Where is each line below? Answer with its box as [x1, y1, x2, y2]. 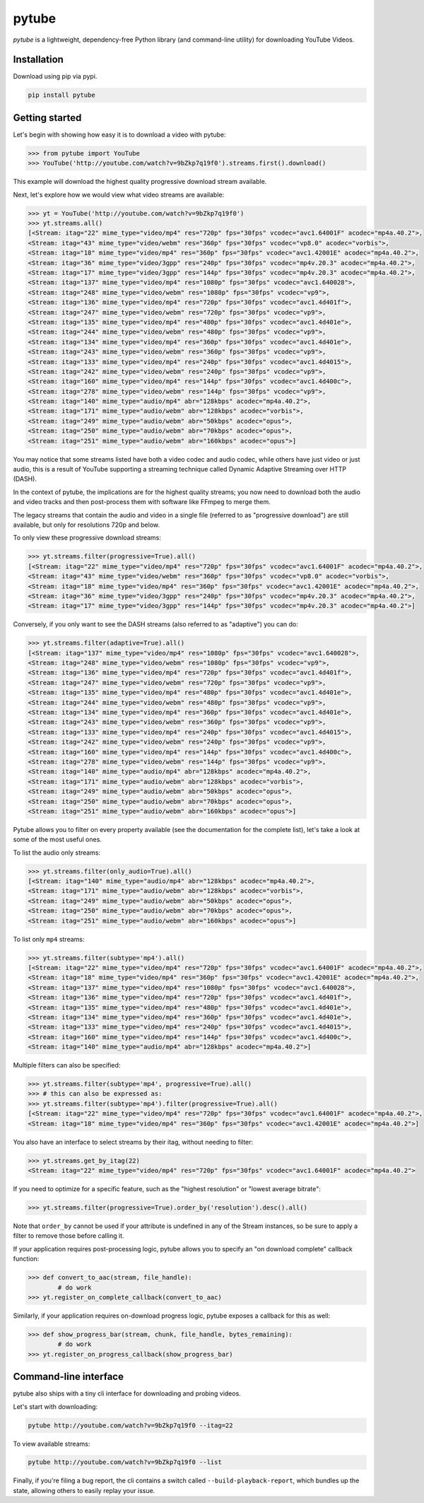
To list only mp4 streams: [13, 935, 85, 943]
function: [13, 1255, 40, 1263]
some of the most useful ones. [13, 835, 102, 844]
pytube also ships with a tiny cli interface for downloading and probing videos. [13, 1389, 242, 1398]
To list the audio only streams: [13, 848, 101, 857]
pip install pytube [28, 91, 95, 99]
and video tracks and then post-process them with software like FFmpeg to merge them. [13, 498, 271, 506]
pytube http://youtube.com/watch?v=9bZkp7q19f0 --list [28, 1458, 222, 1466]
